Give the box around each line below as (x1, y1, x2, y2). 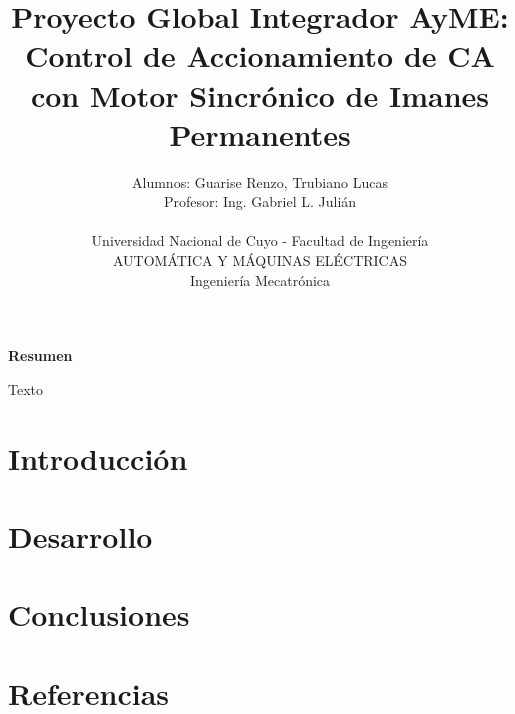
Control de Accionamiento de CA (25, 35, 495, 76)
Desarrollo (8, 516, 153, 556)
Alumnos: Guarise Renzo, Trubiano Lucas (132, 171, 388, 192)
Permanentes (169, 113, 351, 154)
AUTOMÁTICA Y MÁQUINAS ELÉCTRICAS (113, 250, 407, 271)
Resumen (8, 345, 73, 366)
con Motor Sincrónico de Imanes (30, 74, 490, 115)
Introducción (8, 437, 188, 478)
